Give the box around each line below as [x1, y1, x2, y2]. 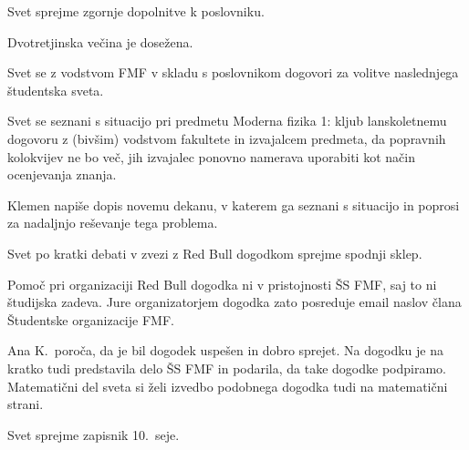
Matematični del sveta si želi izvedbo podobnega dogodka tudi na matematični [7, 376, 448, 395]
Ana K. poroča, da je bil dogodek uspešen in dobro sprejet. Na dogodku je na [7, 341, 443, 360]
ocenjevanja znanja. [7, 165, 117, 184]
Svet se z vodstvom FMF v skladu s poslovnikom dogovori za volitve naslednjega [7, 63, 459, 82]
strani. [7, 394, 44, 414]
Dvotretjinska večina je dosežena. [7, 32, 193, 51]
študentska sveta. [7, 80, 104, 99]
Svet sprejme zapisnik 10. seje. [7, 424, 180, 444]
